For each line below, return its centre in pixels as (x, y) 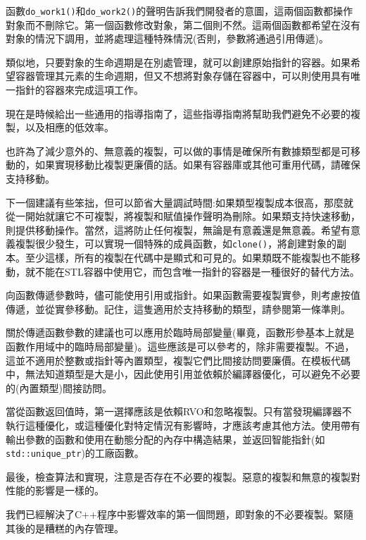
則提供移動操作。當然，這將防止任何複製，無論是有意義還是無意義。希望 (173, 229)
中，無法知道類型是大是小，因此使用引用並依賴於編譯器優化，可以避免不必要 (183, 374)
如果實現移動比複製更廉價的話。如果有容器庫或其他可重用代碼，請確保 (197, 165)
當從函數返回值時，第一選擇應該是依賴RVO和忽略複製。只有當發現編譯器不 (179, 411)
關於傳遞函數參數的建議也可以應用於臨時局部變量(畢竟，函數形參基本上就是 (180, 332)
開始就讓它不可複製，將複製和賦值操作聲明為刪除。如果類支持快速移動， (193, 216)
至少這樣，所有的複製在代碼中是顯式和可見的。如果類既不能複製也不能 (188, 258)
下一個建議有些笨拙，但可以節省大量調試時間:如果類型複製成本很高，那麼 (175, 202)
